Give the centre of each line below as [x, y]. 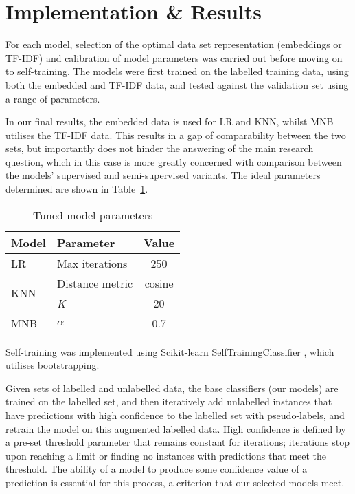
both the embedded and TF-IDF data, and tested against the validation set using [177, 84]
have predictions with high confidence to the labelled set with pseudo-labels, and [175, 415]
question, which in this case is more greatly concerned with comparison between [174, 161]
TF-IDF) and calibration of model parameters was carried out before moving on [174, 57]
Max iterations [92, 263]
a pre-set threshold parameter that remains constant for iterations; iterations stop [177, 442]
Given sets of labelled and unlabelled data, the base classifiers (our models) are [172, 388]
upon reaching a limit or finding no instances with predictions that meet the [166, 455]
